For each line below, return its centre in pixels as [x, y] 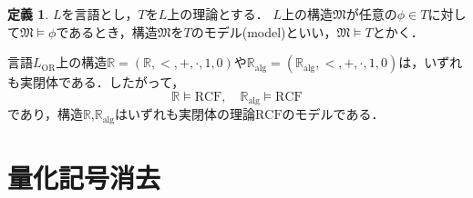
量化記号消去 [84, 177]
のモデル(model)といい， [264, 31]
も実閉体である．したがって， [96, 82]
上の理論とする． [218, 14]
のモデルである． [333, 114]
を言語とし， [100, 14]
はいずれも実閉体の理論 [185, 114]
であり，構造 [45, 114]
